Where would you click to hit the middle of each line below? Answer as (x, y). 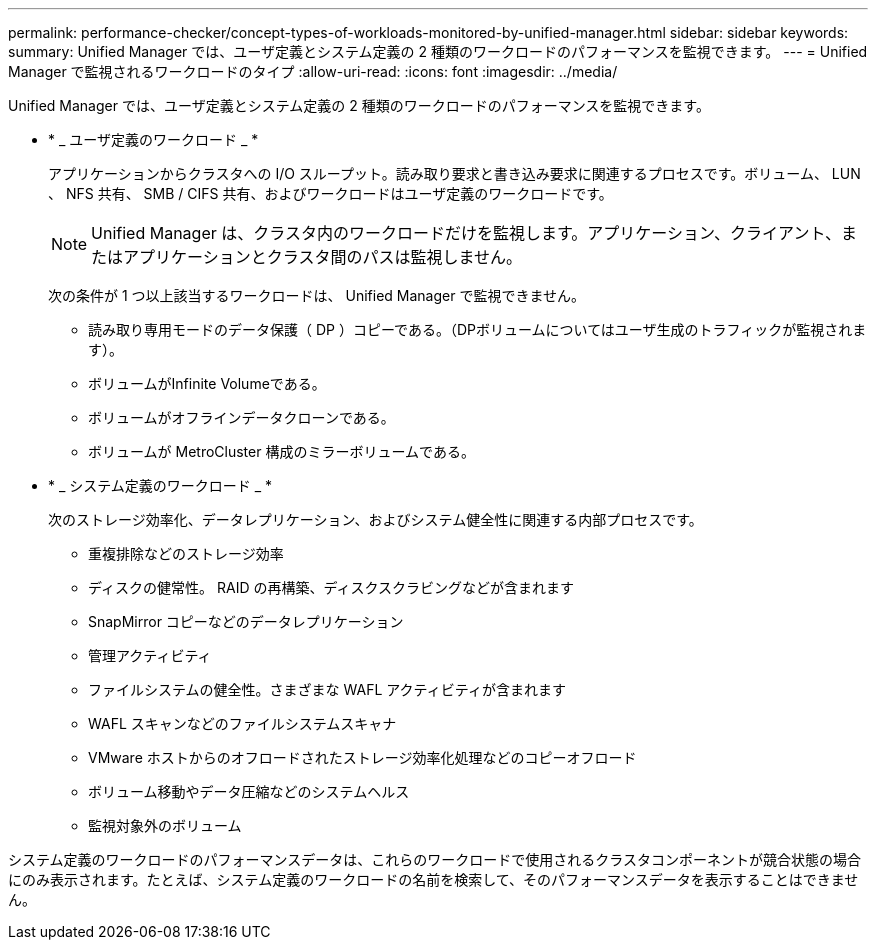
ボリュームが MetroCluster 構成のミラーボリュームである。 (281, 451)
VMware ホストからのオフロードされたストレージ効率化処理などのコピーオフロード (362, 757)
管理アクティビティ (150, 655)
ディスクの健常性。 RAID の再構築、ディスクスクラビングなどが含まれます (331, 587)
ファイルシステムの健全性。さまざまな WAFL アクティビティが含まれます (327, 689)
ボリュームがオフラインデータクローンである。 (241, 417)
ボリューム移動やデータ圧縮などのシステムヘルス (249, 791)
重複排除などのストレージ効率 (186, 553)
